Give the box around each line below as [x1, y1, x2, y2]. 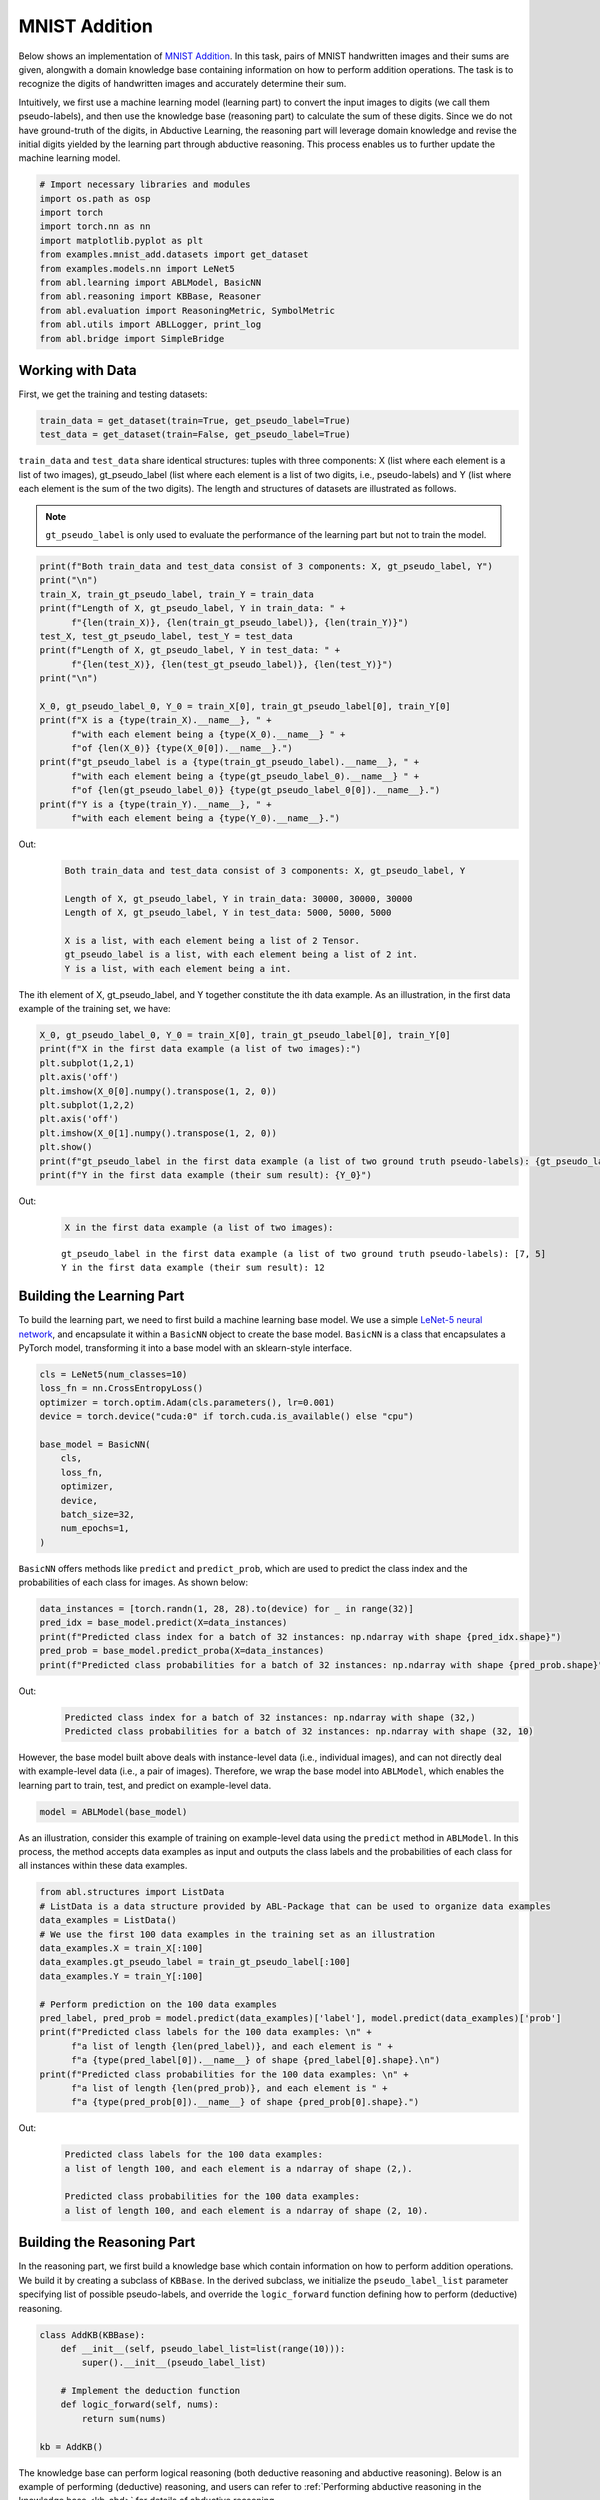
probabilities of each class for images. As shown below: [18, 1576, 249, 1589]
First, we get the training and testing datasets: [18, 388, 208, 400]
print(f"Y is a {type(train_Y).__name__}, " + [39, 798, 272, 810]
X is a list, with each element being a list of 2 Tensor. [64, 935, 360, 946]
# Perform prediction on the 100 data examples [39, 1998, 277, 2010]
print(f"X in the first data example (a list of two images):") [39, 1043, 362, 1055]
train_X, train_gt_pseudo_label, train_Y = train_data [39, 588, 314, 600]
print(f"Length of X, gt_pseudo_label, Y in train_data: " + [39, 603, 346, 614]
